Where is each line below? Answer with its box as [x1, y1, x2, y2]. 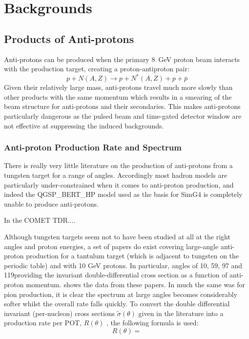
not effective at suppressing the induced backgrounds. [4, 120, 164, 130]
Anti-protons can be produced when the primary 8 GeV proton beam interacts [4, 54, 240, 64]
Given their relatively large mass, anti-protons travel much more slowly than [4, 82, 233, 92]
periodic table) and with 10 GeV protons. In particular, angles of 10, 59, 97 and [4, 260, 243, 270]
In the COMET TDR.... [4, 215, 76, 225]
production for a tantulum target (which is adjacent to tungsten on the [26, 251, 239, 261]
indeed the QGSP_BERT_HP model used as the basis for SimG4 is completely [4, 189, 243, 199]
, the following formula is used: [106, 318, 199, 328]
